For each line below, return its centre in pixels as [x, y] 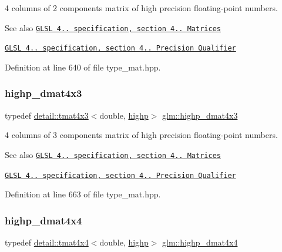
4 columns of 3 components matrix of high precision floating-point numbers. [141, 135]
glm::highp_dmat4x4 [200, 242]
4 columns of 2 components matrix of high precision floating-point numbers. [141, 8]
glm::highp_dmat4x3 [200, 115]
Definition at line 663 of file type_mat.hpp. [83, 194]
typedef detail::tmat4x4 [47, 242]
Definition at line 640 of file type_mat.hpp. [83, 67]
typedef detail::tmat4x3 [47, 115]
